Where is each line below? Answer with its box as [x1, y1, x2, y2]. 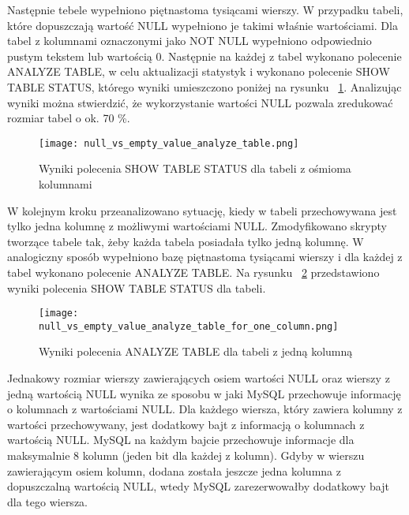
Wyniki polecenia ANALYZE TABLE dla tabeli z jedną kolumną [39, 343, 353, 360]
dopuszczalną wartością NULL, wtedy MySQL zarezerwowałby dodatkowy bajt [7, 478, 389, 494]
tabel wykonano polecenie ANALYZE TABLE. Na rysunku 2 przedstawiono [7, 263, 380, 280]
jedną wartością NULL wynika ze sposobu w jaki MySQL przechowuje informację [7, 385, 401, 401]
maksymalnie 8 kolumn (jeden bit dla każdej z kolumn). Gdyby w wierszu [7, 447, 365, 464]
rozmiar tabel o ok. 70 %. [7, 110, 130, 126]
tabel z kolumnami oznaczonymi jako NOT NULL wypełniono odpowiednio [7, 32, 372, 49]
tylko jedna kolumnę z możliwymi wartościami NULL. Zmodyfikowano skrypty [7, 218, 387, 234]
